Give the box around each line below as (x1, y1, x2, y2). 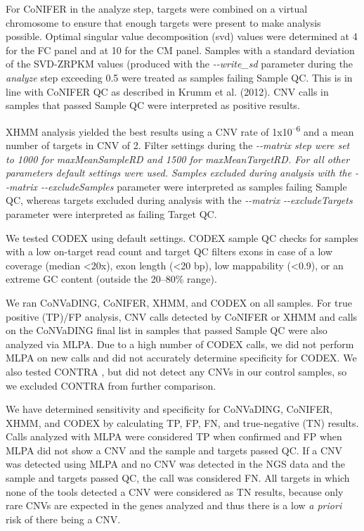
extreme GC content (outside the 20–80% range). (6, 271, 217, 286)
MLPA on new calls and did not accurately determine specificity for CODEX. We (6, 350, 357, 365)
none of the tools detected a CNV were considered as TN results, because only (6, 484, 344, 499)
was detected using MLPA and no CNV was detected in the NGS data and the (6, 456, 345, 471)
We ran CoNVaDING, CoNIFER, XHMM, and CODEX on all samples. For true (6, 295, 352, 309)
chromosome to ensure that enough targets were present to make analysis (6, 15, 321, 30)
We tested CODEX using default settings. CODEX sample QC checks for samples (6, 230, 358, 245)
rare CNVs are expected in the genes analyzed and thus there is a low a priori (6, 498, 342, 513)
